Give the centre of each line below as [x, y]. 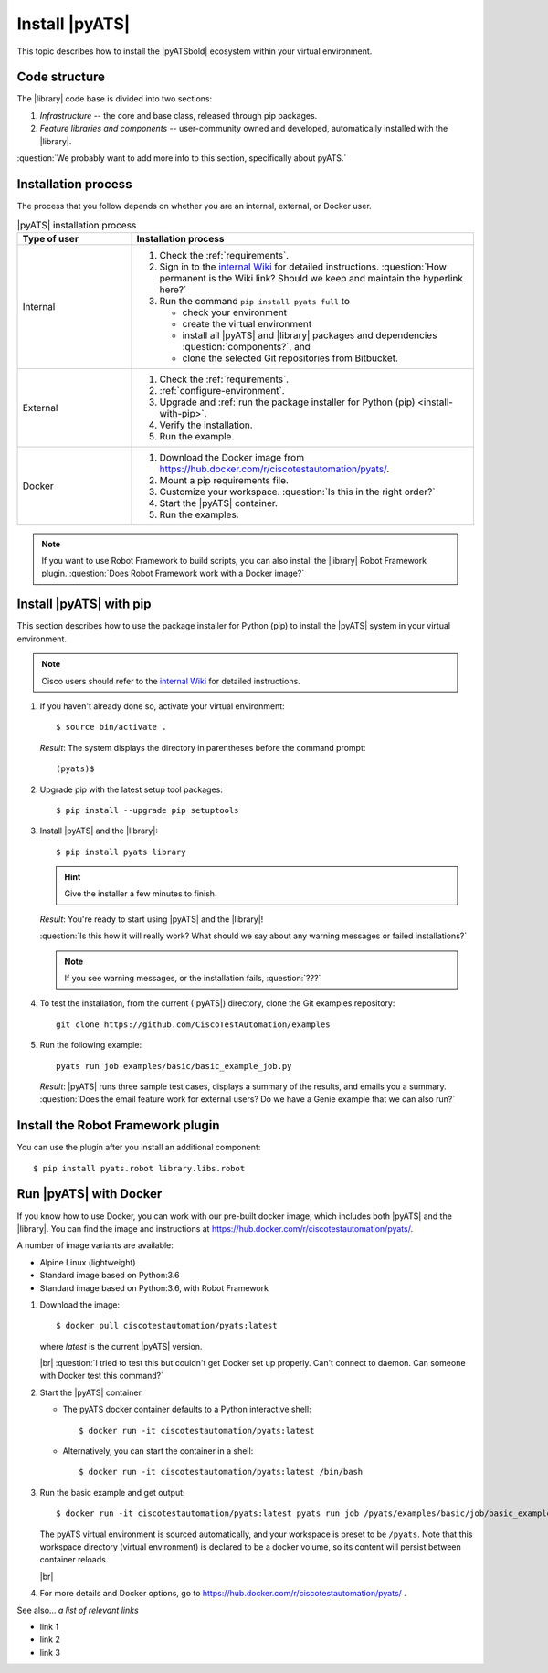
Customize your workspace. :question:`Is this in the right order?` [297, 492]
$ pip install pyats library [121, 852]
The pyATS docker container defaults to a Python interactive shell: [187, 1409]
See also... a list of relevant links [78, 1610]
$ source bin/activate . [111, 727]
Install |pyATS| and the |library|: [99, 831]
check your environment [235, 312]
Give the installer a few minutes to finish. [141, 894]
